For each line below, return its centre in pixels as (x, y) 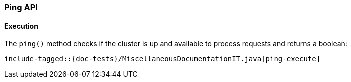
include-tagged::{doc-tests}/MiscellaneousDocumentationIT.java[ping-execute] (162, 59)
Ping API (21, 7)
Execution (21, 26)
